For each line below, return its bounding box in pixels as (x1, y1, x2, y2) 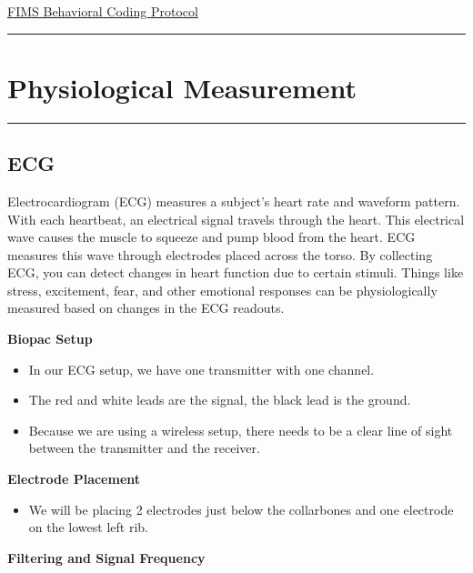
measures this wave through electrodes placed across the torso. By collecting (7, 245, 433, 264)
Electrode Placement (7, 469, 141, 488)
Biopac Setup (7, 329, 93, 348)
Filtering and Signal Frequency (7, 548, 206, 567)
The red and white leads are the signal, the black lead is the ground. (28, 390, 411, 409)
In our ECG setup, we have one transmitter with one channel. (28, 359, 375, 378)
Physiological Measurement (7, 68, 357, 106)
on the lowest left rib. (28, 518, 148, 537)
